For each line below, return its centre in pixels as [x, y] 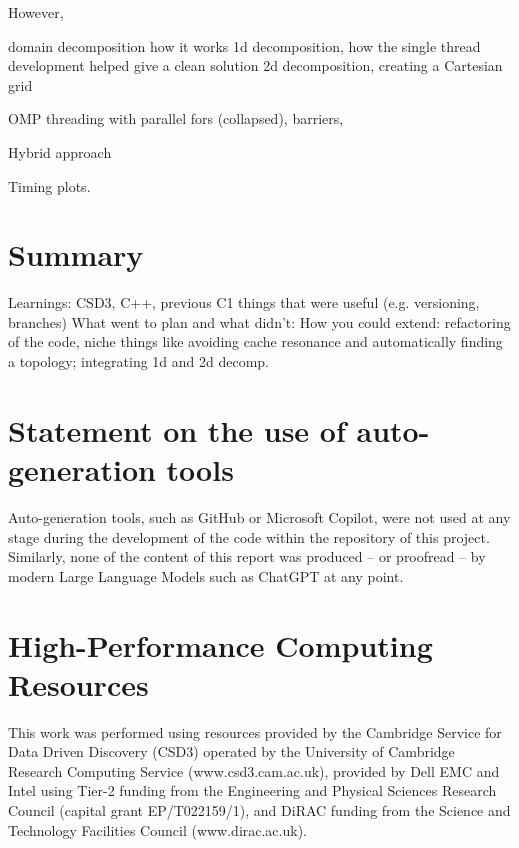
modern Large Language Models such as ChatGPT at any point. [206, 575]
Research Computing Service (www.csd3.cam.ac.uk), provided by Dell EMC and [254, 770]
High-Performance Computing [220, 644]
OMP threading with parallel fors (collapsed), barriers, [176, 118]
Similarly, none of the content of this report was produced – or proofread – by [247, 556]
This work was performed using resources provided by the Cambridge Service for [255, 731]
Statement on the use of [177, 429]
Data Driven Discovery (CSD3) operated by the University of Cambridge [231, 751]
